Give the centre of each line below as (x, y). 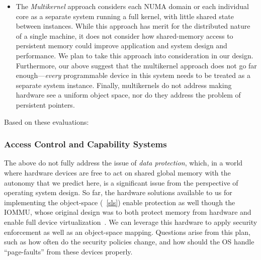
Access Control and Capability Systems (85, 144)
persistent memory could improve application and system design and (121, 46)
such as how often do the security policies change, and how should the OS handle (129, 242)
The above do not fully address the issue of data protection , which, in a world (123, 163)
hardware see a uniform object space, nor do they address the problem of (128, 95)
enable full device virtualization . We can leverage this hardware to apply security (131, 222)
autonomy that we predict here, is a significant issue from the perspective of (121, 182)
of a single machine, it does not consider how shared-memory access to (124, 35)
